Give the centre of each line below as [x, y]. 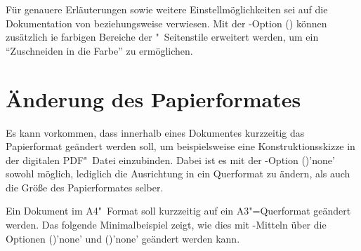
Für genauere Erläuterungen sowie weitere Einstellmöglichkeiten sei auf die [167, 9]
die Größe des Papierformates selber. [85, 187]
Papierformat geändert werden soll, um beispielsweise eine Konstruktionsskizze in [180, 146]
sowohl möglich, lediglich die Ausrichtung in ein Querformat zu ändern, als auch [178, 174]
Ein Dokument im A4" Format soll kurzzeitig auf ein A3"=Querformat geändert [178, 211]
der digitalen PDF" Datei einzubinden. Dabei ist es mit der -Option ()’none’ [170, 160]
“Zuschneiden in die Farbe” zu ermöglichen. [99, 50]
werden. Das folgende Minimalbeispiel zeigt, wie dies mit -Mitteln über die [166, 225]
